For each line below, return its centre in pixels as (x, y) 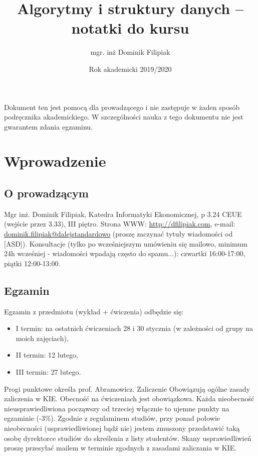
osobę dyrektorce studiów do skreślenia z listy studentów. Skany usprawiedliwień (128, 438)
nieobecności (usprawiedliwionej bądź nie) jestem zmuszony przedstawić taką (122, 428)
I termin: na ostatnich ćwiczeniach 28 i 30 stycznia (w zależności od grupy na (134, 328)
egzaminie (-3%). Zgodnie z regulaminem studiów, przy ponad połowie (112, 418)
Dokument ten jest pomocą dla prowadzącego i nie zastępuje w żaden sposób (122, 107)
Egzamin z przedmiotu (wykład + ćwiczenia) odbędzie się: (94, 311)
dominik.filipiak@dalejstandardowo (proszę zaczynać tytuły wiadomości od (118, 234)
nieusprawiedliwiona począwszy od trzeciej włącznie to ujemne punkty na (117, 408)
